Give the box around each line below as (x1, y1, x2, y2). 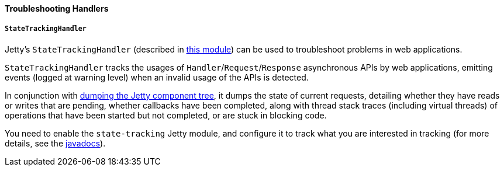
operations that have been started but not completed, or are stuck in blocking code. (5, 110, 327, 120)
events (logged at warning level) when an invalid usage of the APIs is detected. (5, 72, 309, 82)
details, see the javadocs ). (5, 138, 106, 148)
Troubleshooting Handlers (5, 4, 109, 13)
